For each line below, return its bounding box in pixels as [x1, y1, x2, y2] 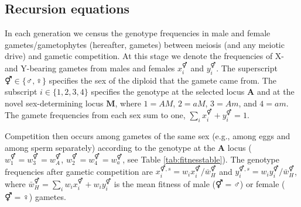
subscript [5, 85, 37, 98]
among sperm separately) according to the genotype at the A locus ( [5, 141, 252, 153]
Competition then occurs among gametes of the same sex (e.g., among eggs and [5, 129, 290, 142]
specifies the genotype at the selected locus [91, 85, 245, 98]
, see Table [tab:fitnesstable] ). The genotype [122, 153, 280, 165]
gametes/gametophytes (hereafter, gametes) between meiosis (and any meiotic [5, 38, 285, 50]
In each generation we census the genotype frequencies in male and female [5, 27, 271, 39]
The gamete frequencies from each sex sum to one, [5, 109, 186, 121]
